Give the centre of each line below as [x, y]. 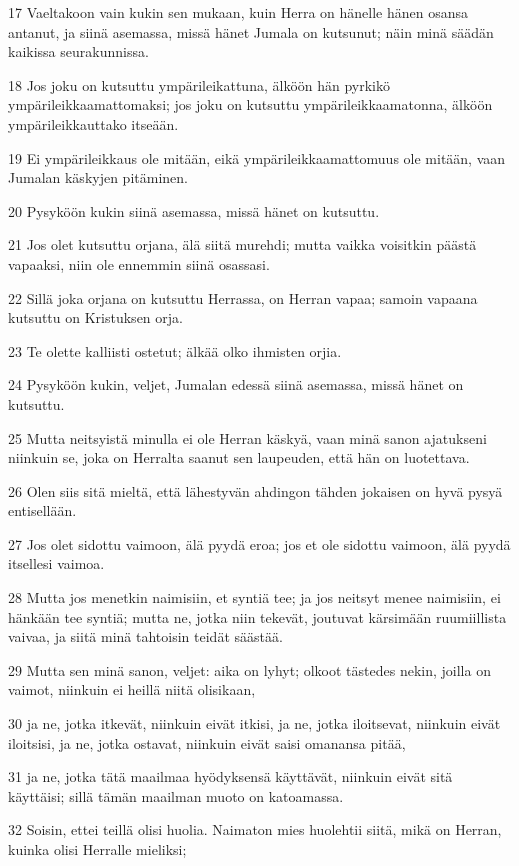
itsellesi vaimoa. [56, 563]
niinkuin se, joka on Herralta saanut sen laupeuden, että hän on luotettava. [239, 457]
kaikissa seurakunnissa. [78, 51]
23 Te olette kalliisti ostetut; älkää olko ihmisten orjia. [175, 350]
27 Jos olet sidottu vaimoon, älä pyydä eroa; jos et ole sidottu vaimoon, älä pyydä [259, 543]
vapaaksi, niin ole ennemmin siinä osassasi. [139, 263]
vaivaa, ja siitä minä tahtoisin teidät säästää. [145, 636]
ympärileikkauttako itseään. [93, 123]
